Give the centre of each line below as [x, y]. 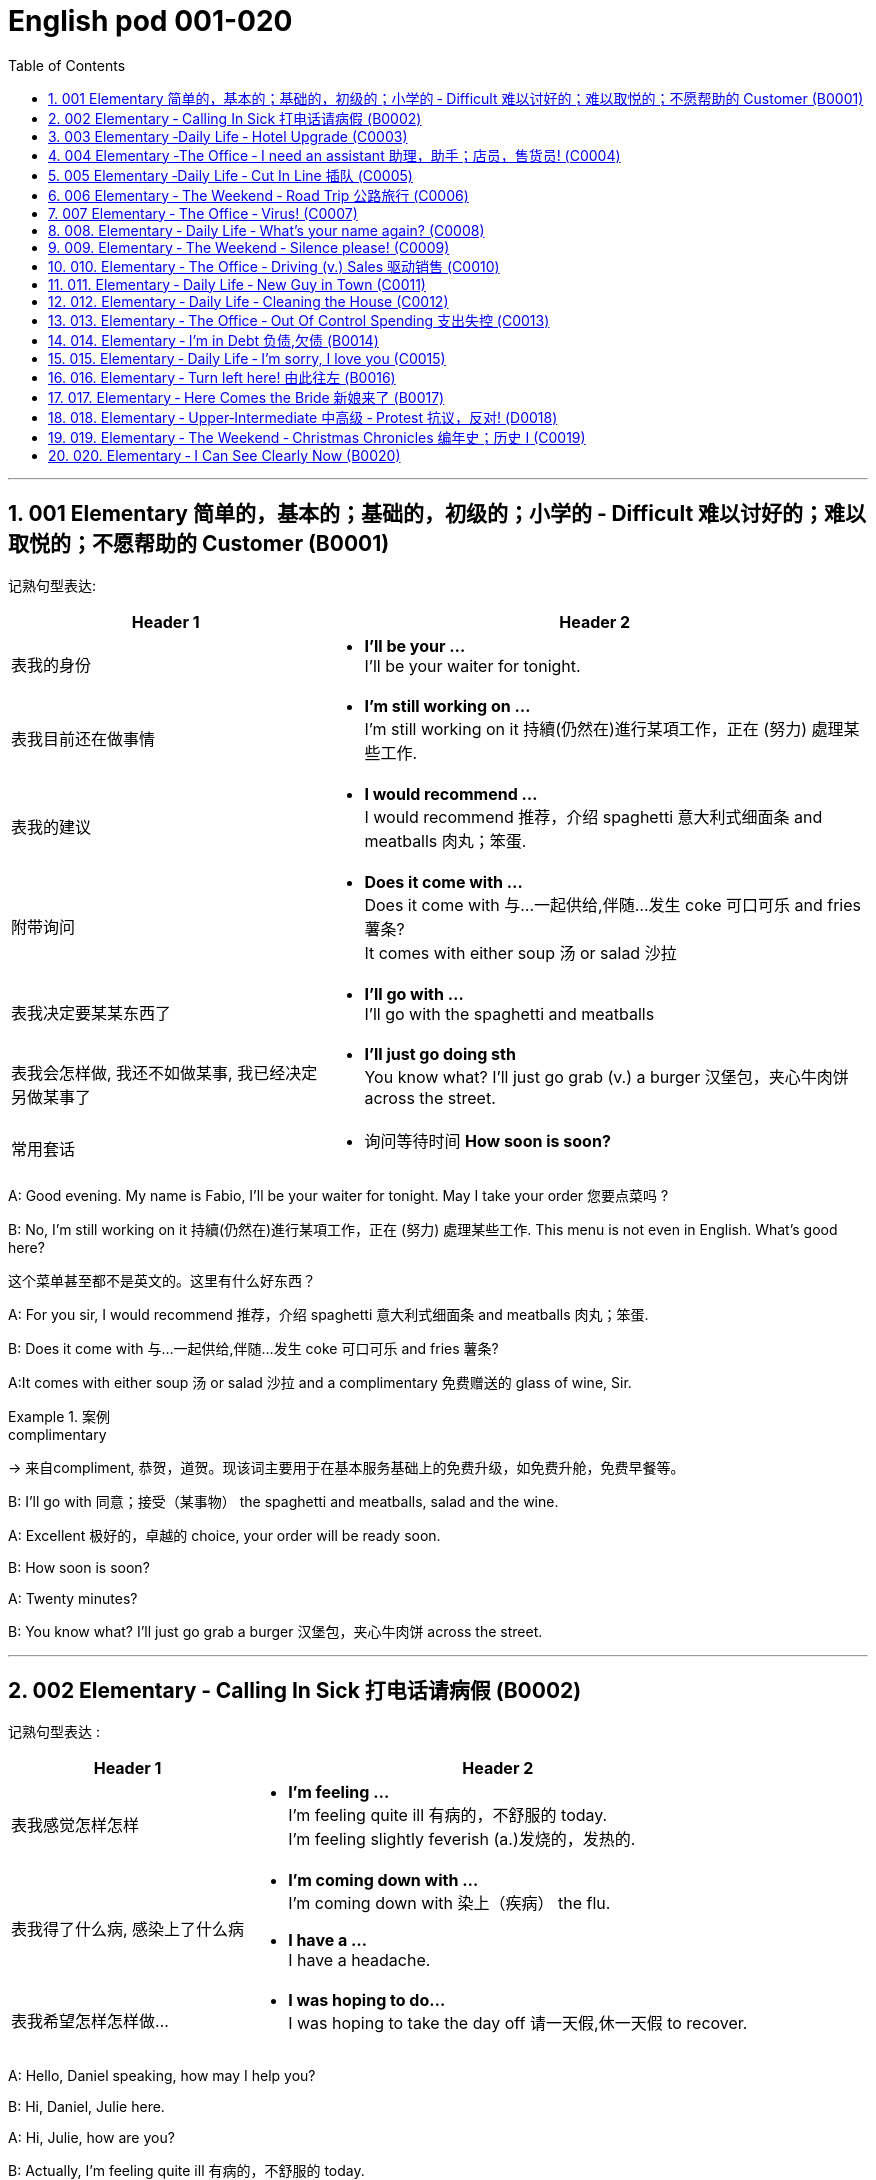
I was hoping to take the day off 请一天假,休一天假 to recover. [518, 2023]
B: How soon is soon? [79, 1567]
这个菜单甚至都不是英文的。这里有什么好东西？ [162, 1280]
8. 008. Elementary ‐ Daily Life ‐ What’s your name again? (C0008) [266, 230]
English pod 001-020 [150, 21]
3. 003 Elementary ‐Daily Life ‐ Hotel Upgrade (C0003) [228, 136]
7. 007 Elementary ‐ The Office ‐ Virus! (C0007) [203, 213]
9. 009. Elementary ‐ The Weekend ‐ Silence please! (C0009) [249, 247]
